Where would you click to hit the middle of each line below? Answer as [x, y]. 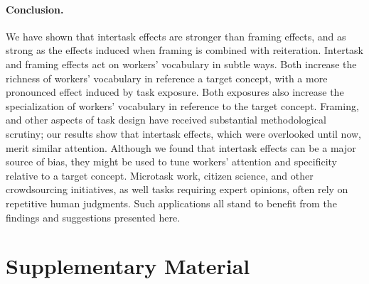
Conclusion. [35, 9]
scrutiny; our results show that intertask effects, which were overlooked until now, [183, 133]
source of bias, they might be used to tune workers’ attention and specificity [171, 162]
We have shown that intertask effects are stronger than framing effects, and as [176, 36]
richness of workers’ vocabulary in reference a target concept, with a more [167, 78]
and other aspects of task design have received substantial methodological [166, 120]
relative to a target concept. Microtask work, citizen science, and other [160, 175]
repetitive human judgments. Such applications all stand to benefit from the [171, 203]
